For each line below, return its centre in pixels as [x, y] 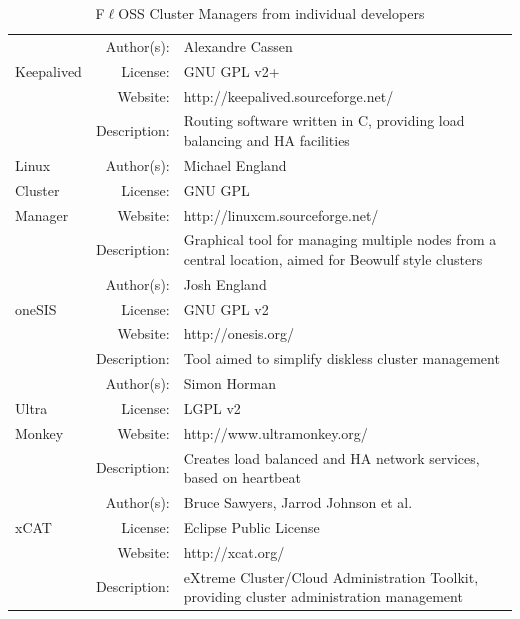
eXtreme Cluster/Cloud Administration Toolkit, [331, 576]
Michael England [235, 164]
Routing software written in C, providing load [324, 120]
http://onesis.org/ [238, 333]
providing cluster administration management [323, 596]
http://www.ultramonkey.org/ [275, 432]
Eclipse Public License [251, 526]
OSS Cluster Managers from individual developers [271, 13]
